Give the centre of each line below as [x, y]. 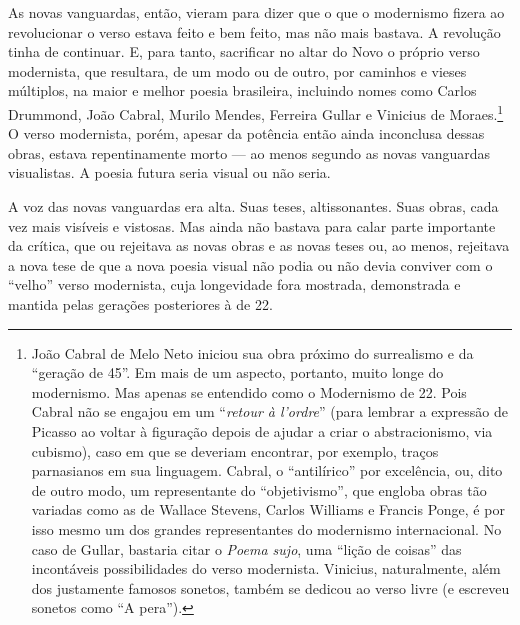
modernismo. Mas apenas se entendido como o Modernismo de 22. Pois [249, 391]
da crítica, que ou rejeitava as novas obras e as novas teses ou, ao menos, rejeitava [259, 245]
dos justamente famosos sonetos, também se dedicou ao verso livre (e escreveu [270, 587]
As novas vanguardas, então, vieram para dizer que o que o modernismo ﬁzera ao [256, 12]
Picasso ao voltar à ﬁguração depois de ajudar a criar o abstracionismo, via [262, 430]
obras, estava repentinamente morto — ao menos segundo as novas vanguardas [249, 152]
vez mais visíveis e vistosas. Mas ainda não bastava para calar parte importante [252, 225]
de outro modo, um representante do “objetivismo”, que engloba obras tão [259, 489]
